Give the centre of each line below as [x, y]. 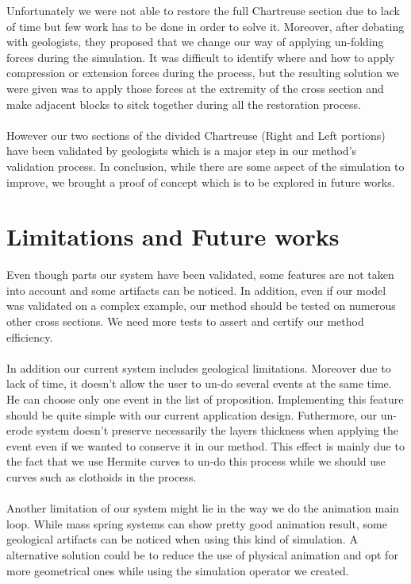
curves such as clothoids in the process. [102, 476]
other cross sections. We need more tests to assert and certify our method [185, 321]
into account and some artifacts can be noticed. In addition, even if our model [196, 290]
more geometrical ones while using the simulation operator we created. [178, 570]
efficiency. [30, 336]
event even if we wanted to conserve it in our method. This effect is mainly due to [205, 445]
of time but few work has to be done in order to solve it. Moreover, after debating [205, 26]
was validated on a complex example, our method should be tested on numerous [201, 306]
